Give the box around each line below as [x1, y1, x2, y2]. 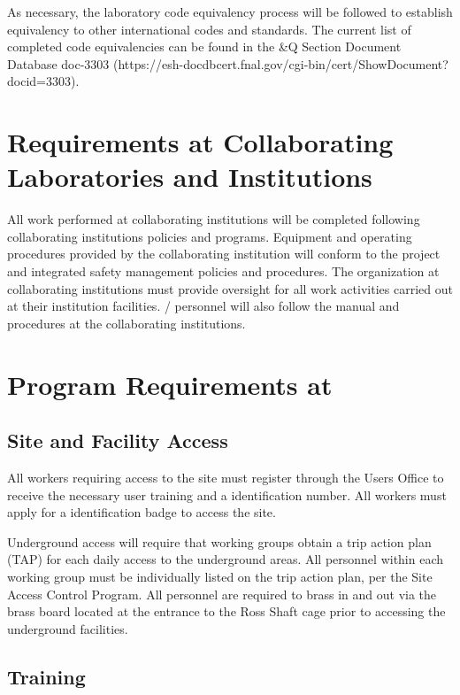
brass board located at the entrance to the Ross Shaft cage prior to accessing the [7, 602, 446, 621]
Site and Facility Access [7, 427, 228, 454]
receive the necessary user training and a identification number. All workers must [7, 485, 447, 504]
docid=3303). [7, 72, 80, 90]
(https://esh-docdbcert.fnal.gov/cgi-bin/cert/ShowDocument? [113, 54, 448, 73]
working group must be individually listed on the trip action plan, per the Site [7, 567, 433, 585]
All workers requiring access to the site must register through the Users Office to [7, 468, 444, 487]
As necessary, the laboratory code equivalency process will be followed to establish [7, 3, 453, 20]
